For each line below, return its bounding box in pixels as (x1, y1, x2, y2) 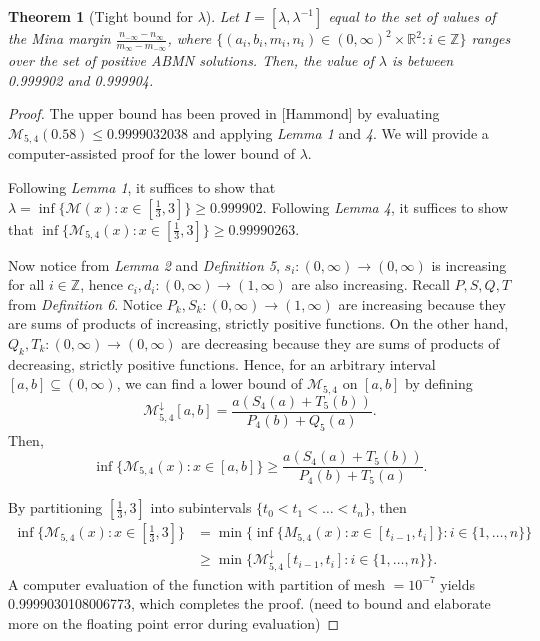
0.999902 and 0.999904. (8, 69, 154, 90)
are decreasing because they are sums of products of (181, 333, 500, 354)
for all (8, 274, 45, 295)
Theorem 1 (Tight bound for (8, 6, 193, 26)
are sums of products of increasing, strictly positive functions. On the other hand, (8, 313, 509, 334)
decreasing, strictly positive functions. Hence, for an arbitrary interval (8, 353, 436, 374)
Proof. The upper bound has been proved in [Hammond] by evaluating (8, 103, 440, 124)
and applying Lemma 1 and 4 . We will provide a (192, 123, 489, 144)
